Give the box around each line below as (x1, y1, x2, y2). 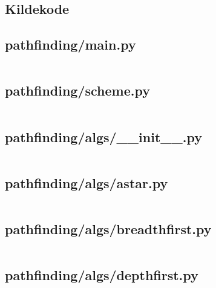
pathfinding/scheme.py (5, 81, 150, 100)
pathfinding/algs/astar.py (5, 173, 168, 192)
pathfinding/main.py (5, 35, 136, 54)
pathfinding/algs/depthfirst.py (5, 266, 198, 284)
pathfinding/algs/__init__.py (5, 127, 203, 146)
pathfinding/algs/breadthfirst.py (5, 219, 212, 238)
